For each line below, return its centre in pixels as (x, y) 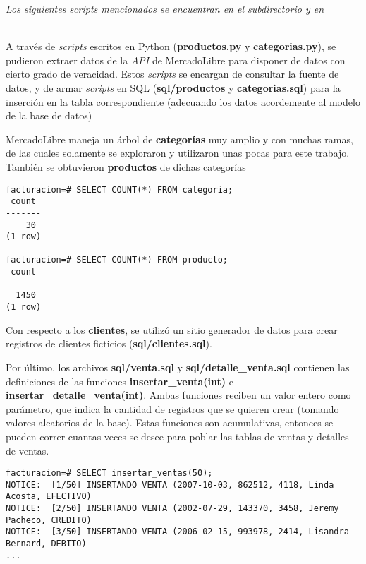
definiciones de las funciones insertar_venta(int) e (120, 381)
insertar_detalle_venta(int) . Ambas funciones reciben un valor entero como (178, 395)
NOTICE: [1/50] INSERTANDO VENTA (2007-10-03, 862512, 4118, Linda (170, 485)
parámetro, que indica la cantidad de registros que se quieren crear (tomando (172, 408)
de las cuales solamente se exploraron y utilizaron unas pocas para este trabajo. (178, 153)
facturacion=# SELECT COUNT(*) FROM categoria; (120, 190)
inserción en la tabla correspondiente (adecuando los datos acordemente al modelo (183, 101)
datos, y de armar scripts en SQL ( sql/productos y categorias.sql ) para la (173, 87)
